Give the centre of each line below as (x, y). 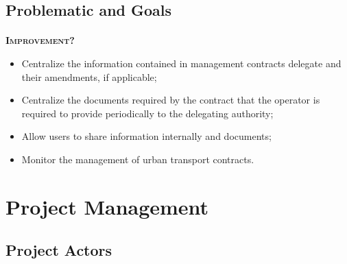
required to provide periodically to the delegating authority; (147, 113)
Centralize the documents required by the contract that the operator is (171, 100)
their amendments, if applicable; (89, 76)
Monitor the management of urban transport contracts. (138, 159)
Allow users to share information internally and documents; (146, 136)
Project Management (107, 206)
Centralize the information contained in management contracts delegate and (181, 63)
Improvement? (40, 40)
